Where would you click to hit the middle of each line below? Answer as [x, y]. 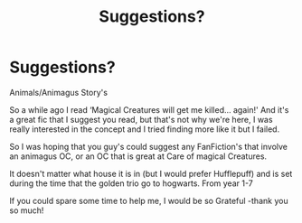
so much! [27, 210]
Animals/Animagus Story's [59, 92]
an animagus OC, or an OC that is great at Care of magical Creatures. [138, 156]
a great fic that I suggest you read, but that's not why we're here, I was [141, 119]
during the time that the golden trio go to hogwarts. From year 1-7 [131, 183]
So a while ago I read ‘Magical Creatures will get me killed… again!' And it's [149, 109]
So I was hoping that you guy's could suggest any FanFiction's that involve [148, 146]
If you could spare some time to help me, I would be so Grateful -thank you [149, 200]
